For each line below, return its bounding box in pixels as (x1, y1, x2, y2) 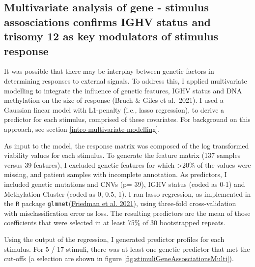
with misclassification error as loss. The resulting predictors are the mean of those (4, 208, 251, 218)
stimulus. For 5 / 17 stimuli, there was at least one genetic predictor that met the (4, 243, 250, 254)
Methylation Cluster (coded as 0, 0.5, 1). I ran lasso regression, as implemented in (4, 188, 251, 199)
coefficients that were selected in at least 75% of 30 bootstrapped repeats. (4, 217, 226, 228)
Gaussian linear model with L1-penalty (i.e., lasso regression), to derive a (4, 104, 225, 115)
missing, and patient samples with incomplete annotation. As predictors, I (4, 169, 227, 179)
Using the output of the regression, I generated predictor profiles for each (4, 234, 225, 244)
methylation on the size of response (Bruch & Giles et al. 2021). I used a (4, 95, 224, 105)
